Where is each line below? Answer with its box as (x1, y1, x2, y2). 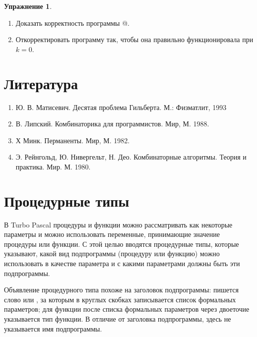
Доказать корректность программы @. (15, 17, 129, 28)
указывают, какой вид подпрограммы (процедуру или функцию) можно (4, 248, 220, 259)
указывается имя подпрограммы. (4, 323, 102, 334)
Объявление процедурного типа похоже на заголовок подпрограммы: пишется (4, 284, 239, 295)
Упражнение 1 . (4, 1, 52, 11)
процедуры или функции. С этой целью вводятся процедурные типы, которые (4, 238, 239, 249)
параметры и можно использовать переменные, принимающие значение (4, 229, 220, 239)
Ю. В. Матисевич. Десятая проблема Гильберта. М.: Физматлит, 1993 (15, 102, 227, 112)
